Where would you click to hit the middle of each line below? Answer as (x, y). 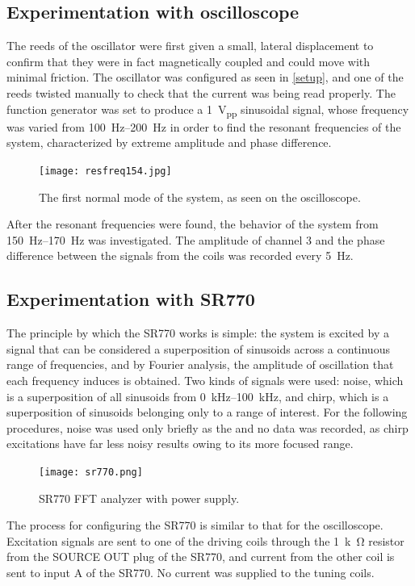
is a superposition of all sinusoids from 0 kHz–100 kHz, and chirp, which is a (198, 396)
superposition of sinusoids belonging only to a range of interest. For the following (207, 412)
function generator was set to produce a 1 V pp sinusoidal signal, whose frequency (208, 110)
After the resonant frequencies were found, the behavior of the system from (193, 224)
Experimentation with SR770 (131, 299)
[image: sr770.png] (91, 472)
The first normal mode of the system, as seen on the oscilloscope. (200, 197)
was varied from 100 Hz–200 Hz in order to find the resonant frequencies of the (204, 126)
